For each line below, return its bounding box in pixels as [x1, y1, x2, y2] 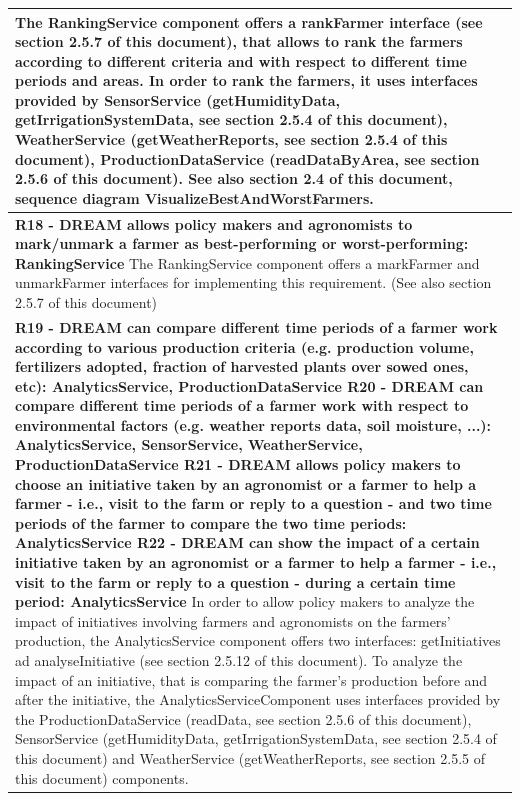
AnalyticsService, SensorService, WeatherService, [15, 434, 363, 455]
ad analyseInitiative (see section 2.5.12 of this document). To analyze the [15, 650, 463, 670]
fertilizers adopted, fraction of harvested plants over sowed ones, [15, 356, 469, 377]
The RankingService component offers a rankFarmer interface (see [15, 11, 483, 32]
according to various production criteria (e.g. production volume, [15, 336, 474, 357]
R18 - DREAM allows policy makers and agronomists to [15, 213, 413, 234]
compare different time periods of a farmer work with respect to [15, 395, 469, 416]
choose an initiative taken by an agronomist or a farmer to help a [15, 473, 477, 494]
